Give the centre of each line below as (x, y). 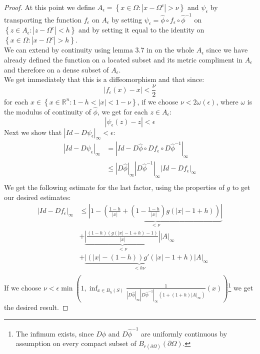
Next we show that (33, 132)
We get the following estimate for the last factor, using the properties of (114, 187)
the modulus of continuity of (47, 111)
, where (227, 101)
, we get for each (122, 111)
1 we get (241, 287)
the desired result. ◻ (36, 307)
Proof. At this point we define (50, 7)
